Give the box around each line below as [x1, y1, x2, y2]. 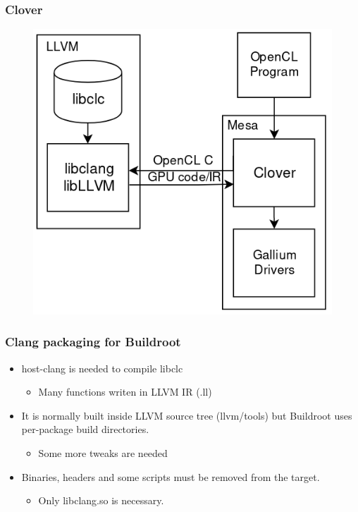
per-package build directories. [21, 422, 149, 437]
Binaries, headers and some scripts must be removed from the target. [21, 469, 320, 484]
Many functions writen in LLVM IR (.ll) [38, 384, 212, 399]
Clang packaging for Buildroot [5, 333, 181, 351]
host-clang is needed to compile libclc [21, 360, 183, 375]
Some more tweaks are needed [38, 446, 168, 461]
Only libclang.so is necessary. [38, 493, 164, 508]
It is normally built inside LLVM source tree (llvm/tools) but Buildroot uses [21, 408, 352, 422]
